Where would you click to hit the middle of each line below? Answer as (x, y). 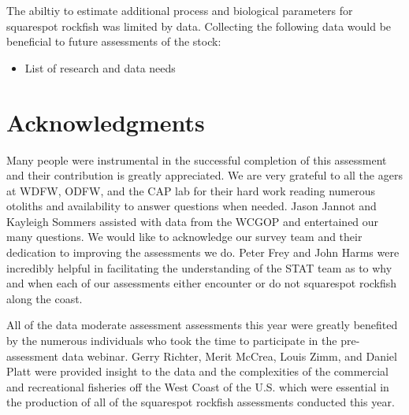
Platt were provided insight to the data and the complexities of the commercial (198, 371)
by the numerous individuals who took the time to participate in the (172, 341)
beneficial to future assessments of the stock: (114, 41)
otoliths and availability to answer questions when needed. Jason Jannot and (191, 206)
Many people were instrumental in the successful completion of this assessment (197, 159)
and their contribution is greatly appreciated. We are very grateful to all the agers (204, 175)
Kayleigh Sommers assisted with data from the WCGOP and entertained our (193, 221)
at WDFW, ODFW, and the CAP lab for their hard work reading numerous (191, 190)
